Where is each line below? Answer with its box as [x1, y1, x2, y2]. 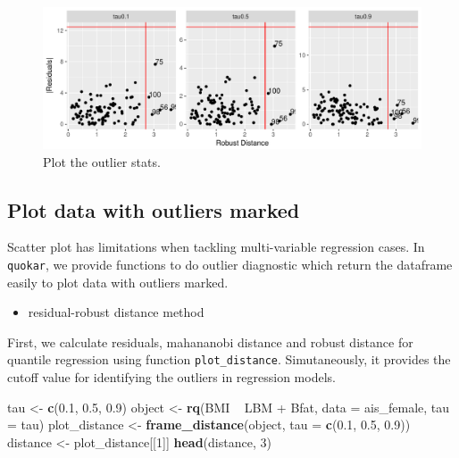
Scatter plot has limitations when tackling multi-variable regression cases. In [7, 237, 425, 256]
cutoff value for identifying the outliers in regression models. [7, 368, 336, 387]
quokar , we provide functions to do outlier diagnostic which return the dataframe [7, 254, 453, 273]
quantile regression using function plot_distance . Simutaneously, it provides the [7, 350, 451, 369]
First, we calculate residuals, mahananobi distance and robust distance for [7, 332, 413, 351]
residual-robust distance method [28, 303, 204, 321]
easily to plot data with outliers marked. [7, 272, 229, 291]
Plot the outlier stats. [43, 152, 161, 171]
